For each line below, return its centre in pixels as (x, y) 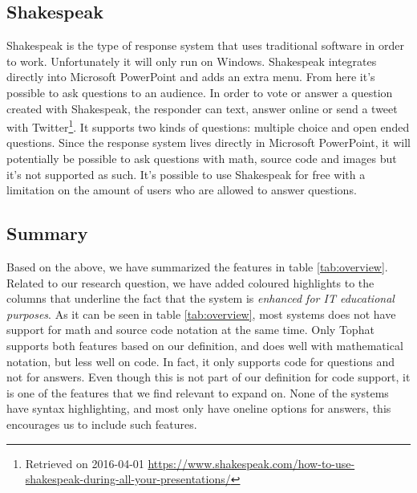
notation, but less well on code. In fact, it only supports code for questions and (200, 361)
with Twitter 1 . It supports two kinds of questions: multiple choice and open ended (208, 126)
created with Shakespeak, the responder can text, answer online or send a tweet (202, 108)
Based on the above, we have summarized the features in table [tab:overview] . (197, 267)
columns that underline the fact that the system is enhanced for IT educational (200, 298)
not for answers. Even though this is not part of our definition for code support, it (208, 377)
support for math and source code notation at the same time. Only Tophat (190, 330)
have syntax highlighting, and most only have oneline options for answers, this (199, 408)
